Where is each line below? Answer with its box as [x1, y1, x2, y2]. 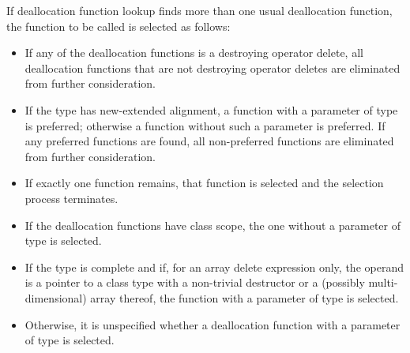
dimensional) [24, 289, 87, 306]
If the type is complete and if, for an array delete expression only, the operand [24, 258, 404, 275]
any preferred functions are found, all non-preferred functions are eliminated [24, 133, 394, 149]
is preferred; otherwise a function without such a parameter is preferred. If [24, 117, 386, 133]
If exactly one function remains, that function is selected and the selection [24, 175, 384, 191]
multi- [368, 274, 398, 291]
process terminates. [24, 190, 118, 206]
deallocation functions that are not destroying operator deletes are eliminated [24, 59, 401, 76]
